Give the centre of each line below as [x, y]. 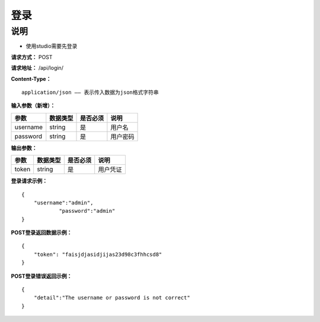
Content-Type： [31, 79]
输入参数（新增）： [33, 106]
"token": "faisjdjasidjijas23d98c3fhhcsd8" [98, 254]
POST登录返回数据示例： [41, 233]
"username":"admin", [63, 203]
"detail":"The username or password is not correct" [112, 298]
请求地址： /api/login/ [37, 68]
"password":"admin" [87, 211]
